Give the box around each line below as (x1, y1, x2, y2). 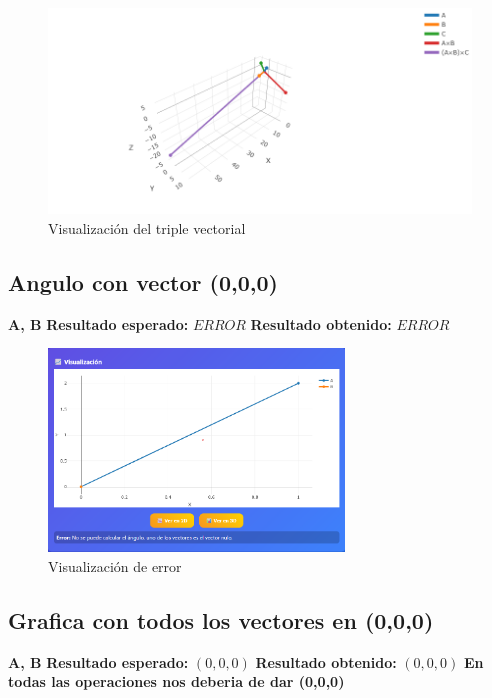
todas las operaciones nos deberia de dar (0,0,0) (8, 671, 345, 692)
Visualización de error (48, 556, 182, 577)
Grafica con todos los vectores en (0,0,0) (8, 605, 434, 636)
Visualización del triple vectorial (48, 217, 246, 238)
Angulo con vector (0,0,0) (8, 266, 278, 297)
